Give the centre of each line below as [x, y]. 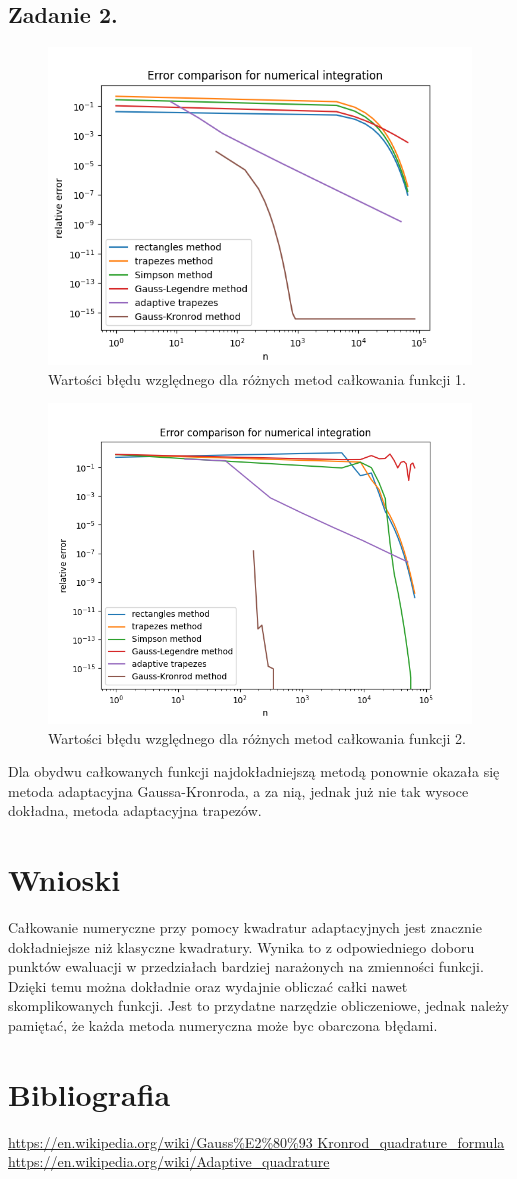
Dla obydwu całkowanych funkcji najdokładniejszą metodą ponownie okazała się [254, 771]
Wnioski [64, 879]
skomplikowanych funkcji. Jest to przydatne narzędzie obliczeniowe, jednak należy [258, 1005]
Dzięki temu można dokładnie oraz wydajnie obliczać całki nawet [208, 985]
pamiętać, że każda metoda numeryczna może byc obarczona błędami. [223, 1024]
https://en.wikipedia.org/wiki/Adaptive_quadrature [169, 1161]
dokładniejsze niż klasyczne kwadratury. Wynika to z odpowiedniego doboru [241, 946]
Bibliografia [89, 1093]
